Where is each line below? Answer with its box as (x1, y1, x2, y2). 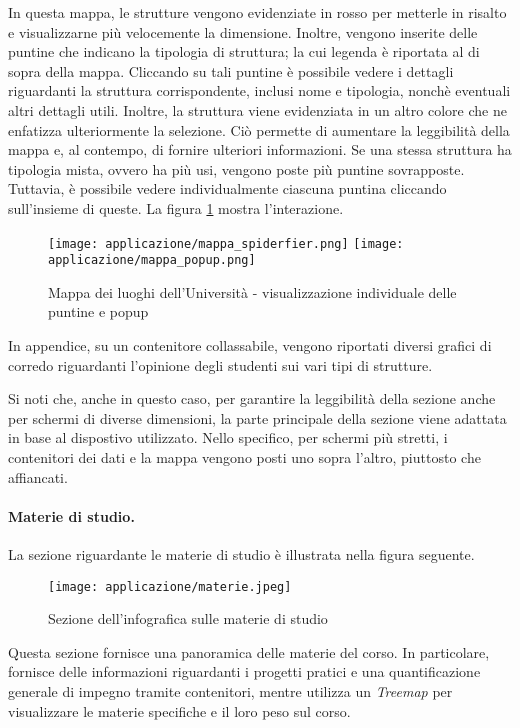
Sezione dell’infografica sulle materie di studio (48, 608, 328, 629)
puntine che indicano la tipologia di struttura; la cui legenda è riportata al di (8, 41, 480, 62)
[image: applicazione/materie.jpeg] (48, 579, 292, 594)
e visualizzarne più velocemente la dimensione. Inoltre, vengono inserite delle (8, 21, 478, 42)
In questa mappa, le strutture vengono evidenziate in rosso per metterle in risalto (8, 2, 507, 22)
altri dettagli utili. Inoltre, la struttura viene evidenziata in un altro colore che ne (8, 99, 507, 120)
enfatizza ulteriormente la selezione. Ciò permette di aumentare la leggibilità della (8, 119, 510, 140)
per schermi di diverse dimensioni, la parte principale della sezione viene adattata (8, 407, 507, 428)
